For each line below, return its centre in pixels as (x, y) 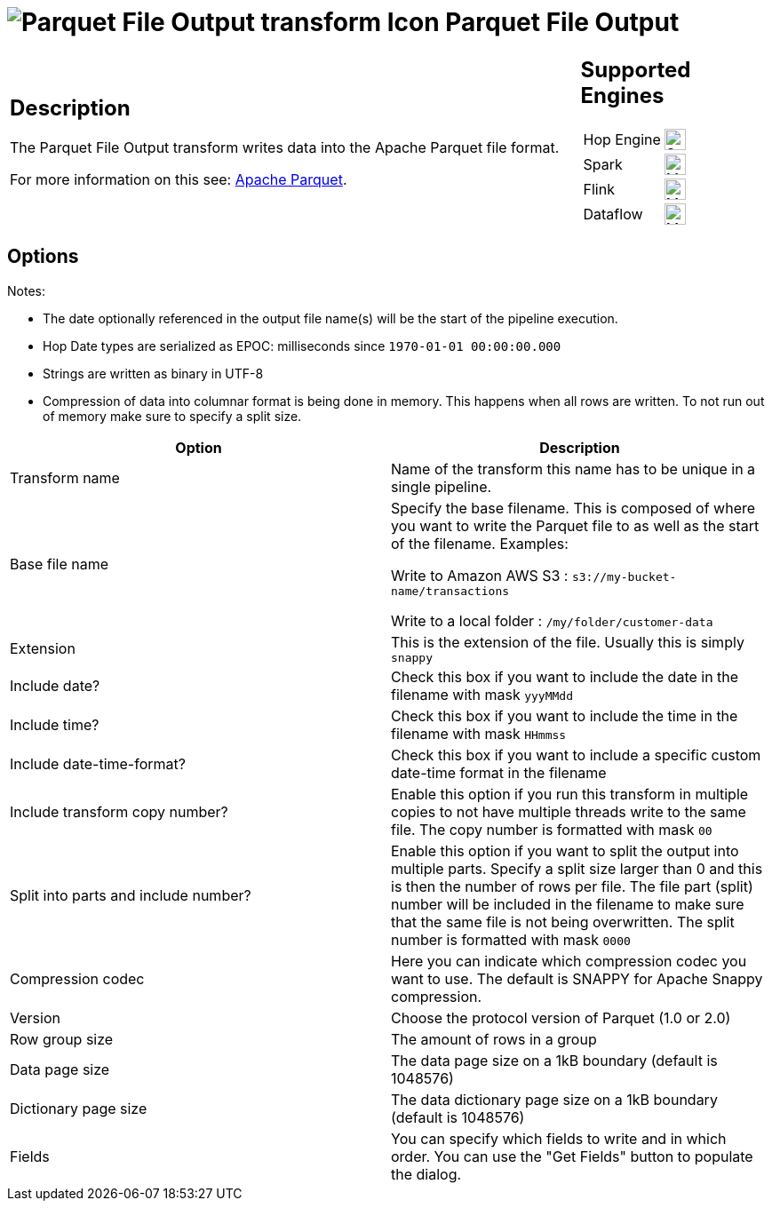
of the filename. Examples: (480, 543)
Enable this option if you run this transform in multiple (570, 794)
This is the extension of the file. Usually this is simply (568, 642)
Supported (636, 69)
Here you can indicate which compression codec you (569, 961)
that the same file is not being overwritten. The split (563, 922)
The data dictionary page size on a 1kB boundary (554, 1099)
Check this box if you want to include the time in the (565, 715)
